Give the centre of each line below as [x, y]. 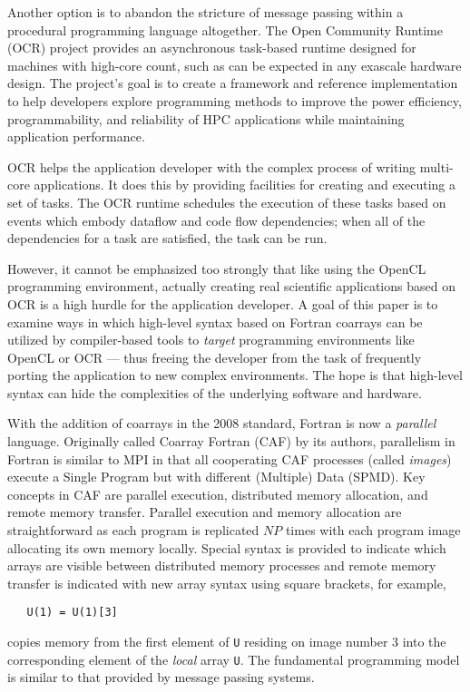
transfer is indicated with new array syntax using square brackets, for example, [227, 583]
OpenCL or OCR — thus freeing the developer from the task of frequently [215, 357]
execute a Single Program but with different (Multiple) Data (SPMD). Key [216, 477]
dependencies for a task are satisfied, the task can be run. [167, 238]
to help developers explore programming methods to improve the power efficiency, [235, 100]
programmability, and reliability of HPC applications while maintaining [206, 118]
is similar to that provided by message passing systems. [161, 677]
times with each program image [373, 530]
